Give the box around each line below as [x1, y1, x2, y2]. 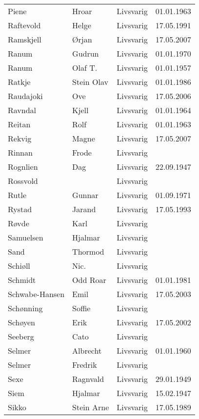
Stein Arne [72, 401, 109, 413]
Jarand [72, 203, 96, 215]
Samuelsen [8, 232, 43, 243]
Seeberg [8, 331, 34, 342]
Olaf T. [72, 62, 98, 73]
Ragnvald [72, 373, 104, 384]
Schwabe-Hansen [8, 288, 65, 299]
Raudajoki [8, 90, 43, 101]
